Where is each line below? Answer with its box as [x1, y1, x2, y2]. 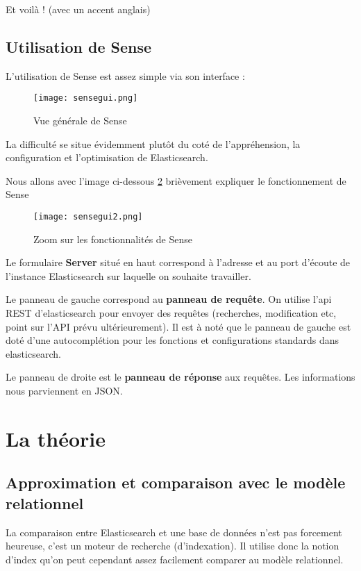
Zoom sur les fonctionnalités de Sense [33, 231, 192, 246]
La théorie [6, 424, 106, 452]
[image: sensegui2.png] [33, 212, 143, 222]
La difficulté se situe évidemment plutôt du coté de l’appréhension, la [6, 136, 301, 151]
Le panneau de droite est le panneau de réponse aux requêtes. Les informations [6, 370, 355, 384]
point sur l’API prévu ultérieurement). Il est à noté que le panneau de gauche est [6, 319, 351, 333]
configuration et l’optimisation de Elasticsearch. [6, 150, 208, 165]
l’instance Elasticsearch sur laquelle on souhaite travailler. [6, 268, 251, 283]
